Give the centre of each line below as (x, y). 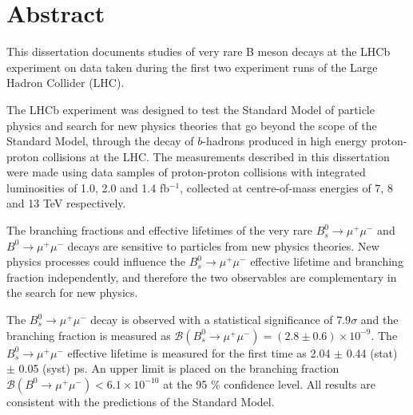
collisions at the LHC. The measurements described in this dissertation (216, 156)
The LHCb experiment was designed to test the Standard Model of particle (191, 109)
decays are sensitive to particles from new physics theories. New (223, 245)
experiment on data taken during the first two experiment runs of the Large (192, 67)
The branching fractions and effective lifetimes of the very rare (159, 230)
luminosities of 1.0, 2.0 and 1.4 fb (88, 187)
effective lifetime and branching (327, 261)
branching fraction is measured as (89, 335)
